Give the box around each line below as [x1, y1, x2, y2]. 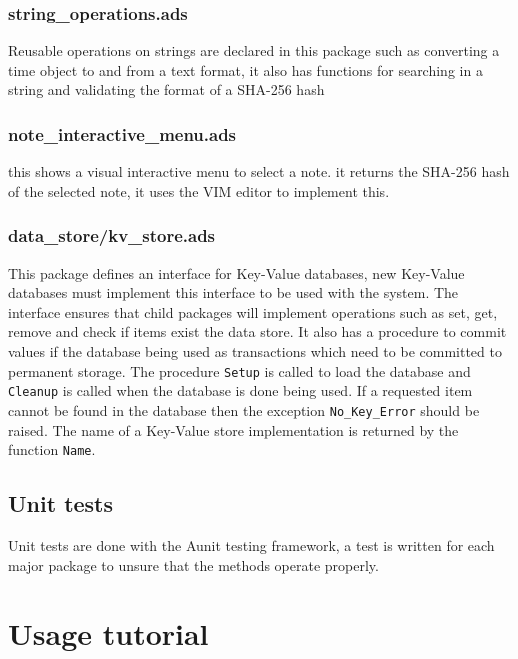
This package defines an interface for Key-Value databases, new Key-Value [8, 262, 465, 283]
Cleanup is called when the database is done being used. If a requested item [8, 380, 473, 401]
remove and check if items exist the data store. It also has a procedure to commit [8, 321, 507, 342]
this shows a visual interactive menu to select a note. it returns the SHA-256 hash [8, 161, 510, 182]
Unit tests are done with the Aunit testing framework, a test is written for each [8, 535, 495, 556]
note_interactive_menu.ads [8, 121, 237, 146]
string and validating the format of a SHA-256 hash [8, 79, 325, 100]
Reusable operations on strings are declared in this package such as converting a [8, 40, 500, 61]
